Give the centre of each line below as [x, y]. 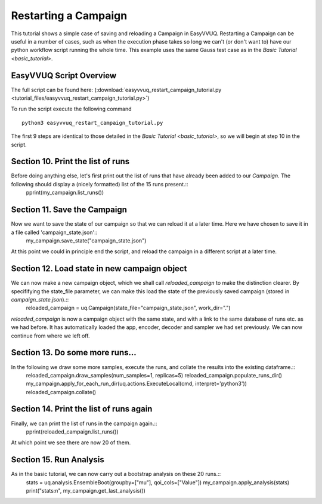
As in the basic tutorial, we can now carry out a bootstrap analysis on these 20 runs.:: [116, 474]
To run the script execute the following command [71, 109]
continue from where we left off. [50, 336]
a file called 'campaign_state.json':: [54, 232]
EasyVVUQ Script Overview [64, 76]
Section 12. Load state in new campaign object [99, 269]
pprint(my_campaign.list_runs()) [65, 193]
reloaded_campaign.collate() [61, 392]
